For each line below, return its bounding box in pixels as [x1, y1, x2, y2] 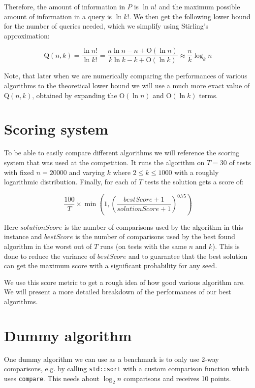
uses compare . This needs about [4, 373, 99, 383]
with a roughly [174, 167, 219, 177]
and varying [69, 167, 105, 177]
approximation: [4, 30, 50, 40]
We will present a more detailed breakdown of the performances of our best [4, 286, 231, 297]
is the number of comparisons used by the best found [75, 231, 235, 242]
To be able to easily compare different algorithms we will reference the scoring [4, 147, 240, 158]
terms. [199, 90, 218, 100]
